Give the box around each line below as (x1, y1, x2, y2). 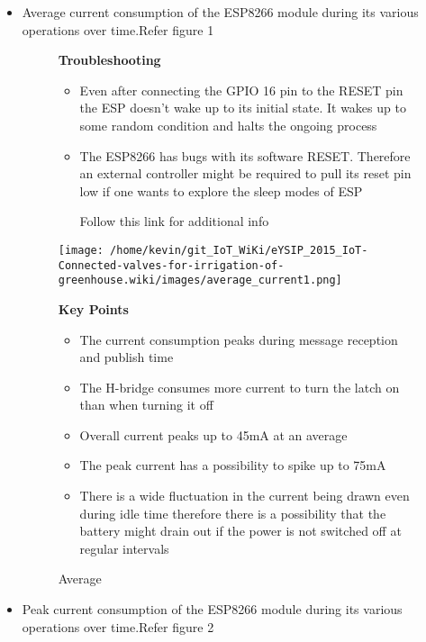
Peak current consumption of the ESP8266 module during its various (22, 600, 403, 619)
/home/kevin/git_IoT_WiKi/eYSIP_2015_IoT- (110, 243, 368, 257)
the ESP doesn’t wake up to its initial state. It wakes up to (79, 98, 406, 117)
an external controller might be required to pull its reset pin (79, 164, 412, 183)
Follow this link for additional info (79, 212, 269, 231)
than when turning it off (79, 395, 213, 414)
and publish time (79, 348, 174, 366)
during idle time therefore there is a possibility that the (79, 503, 386, 522)
